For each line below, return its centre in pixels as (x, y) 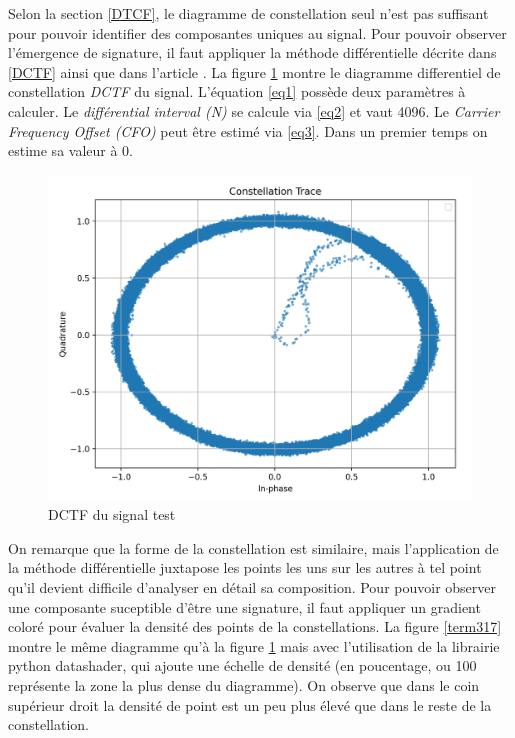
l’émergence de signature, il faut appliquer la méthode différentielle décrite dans (252, 52)
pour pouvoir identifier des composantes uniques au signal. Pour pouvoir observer (257, 32)
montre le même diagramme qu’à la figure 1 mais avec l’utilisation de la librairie (254, 645)
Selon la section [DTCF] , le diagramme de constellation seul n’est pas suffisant (248, 13)
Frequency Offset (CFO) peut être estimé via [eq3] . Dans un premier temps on (248, 130)
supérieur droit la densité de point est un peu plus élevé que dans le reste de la (250, 704)
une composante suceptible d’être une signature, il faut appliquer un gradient (244, 606)
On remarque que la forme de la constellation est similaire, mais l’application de (253, 547)
